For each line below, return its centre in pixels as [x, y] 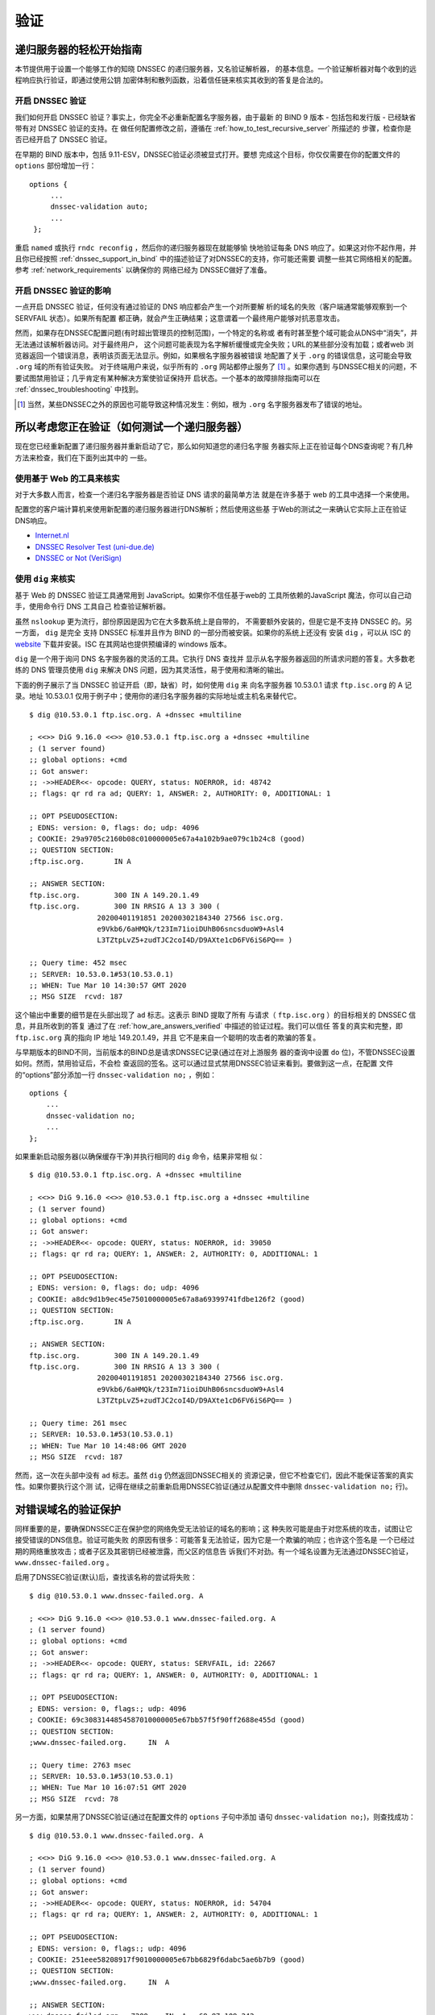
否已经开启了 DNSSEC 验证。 [63, 139]
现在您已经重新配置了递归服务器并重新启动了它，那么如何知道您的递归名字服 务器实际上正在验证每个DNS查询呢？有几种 [214, 447]
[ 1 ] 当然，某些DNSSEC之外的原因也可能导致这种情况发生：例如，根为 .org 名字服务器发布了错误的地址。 [192, 404]
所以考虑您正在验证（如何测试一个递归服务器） [131, 427]
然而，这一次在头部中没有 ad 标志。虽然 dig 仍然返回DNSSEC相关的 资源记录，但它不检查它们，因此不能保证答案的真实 [214, 1475]
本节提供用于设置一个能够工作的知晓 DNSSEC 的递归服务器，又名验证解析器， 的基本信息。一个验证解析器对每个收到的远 [216, 69]
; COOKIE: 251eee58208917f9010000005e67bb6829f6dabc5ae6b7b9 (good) [167, 1959]
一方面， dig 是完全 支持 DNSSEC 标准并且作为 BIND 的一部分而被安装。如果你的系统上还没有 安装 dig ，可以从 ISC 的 [213, 633]
